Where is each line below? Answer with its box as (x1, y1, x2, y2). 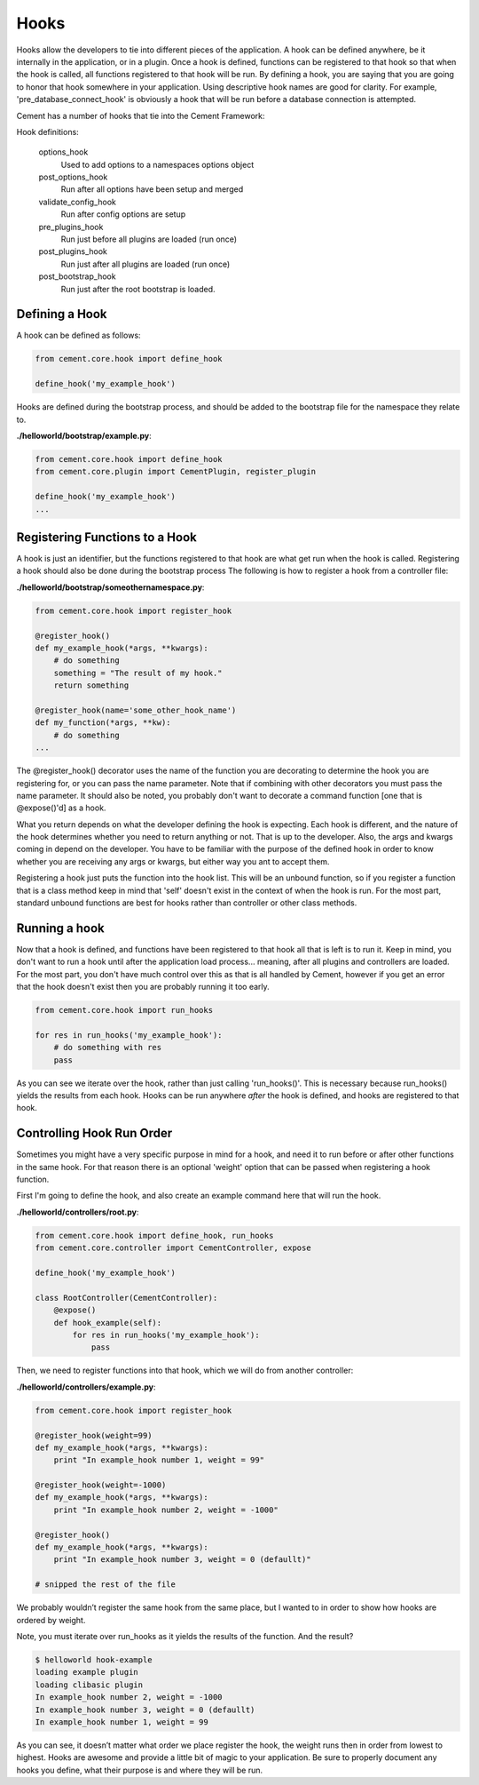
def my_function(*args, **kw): (35, 718, 172, 728)
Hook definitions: (16, 126, 79, 137)
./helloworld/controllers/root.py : (16, 1207, 139, 1217)
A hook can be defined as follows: (16, 330, 141, 341)
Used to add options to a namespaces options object (60, 159, 255, 170)
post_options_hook (38, 171, 108, 182)
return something (53, 681, 130, 690)
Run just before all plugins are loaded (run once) (60, 234, 238, 244)
